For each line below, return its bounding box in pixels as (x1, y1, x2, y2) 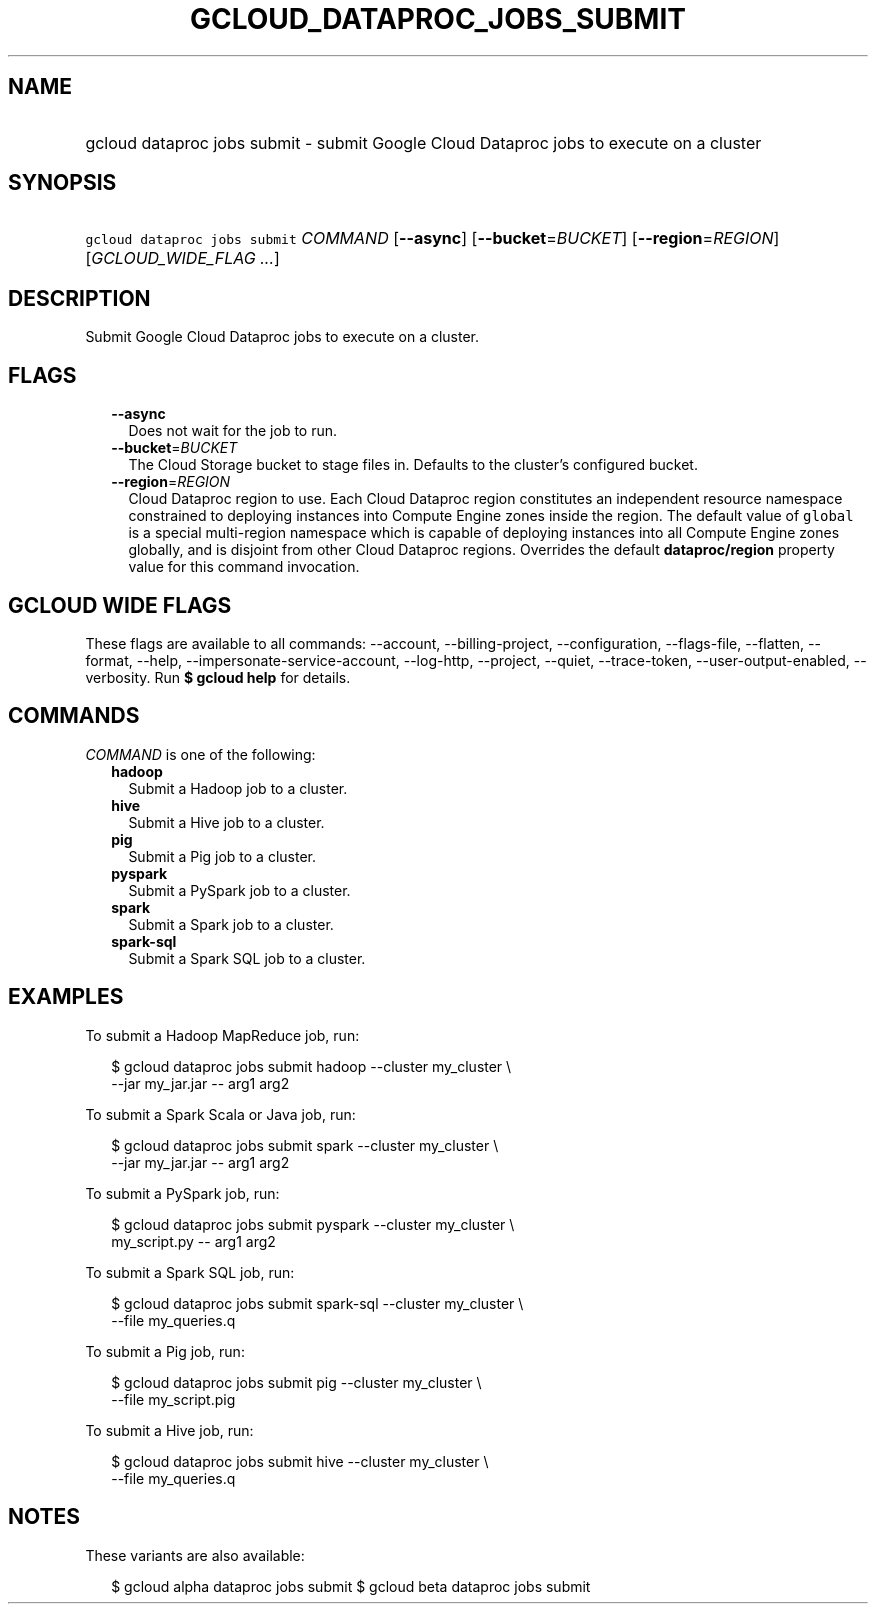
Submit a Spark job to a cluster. (128, 915, 334, 933)
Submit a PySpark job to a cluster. (128, 881, 351, 899)
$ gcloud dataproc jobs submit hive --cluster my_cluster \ (111, 1452, 489, 1470)
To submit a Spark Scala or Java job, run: (85, 1105, 356, 1123)
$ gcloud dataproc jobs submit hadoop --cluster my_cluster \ (111, 1057, 512, 1075)
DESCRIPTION (8, 285, 151, 311)
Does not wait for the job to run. (128, 422, 338, 440)
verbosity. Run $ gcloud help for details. (85, 668, 351, 686)
